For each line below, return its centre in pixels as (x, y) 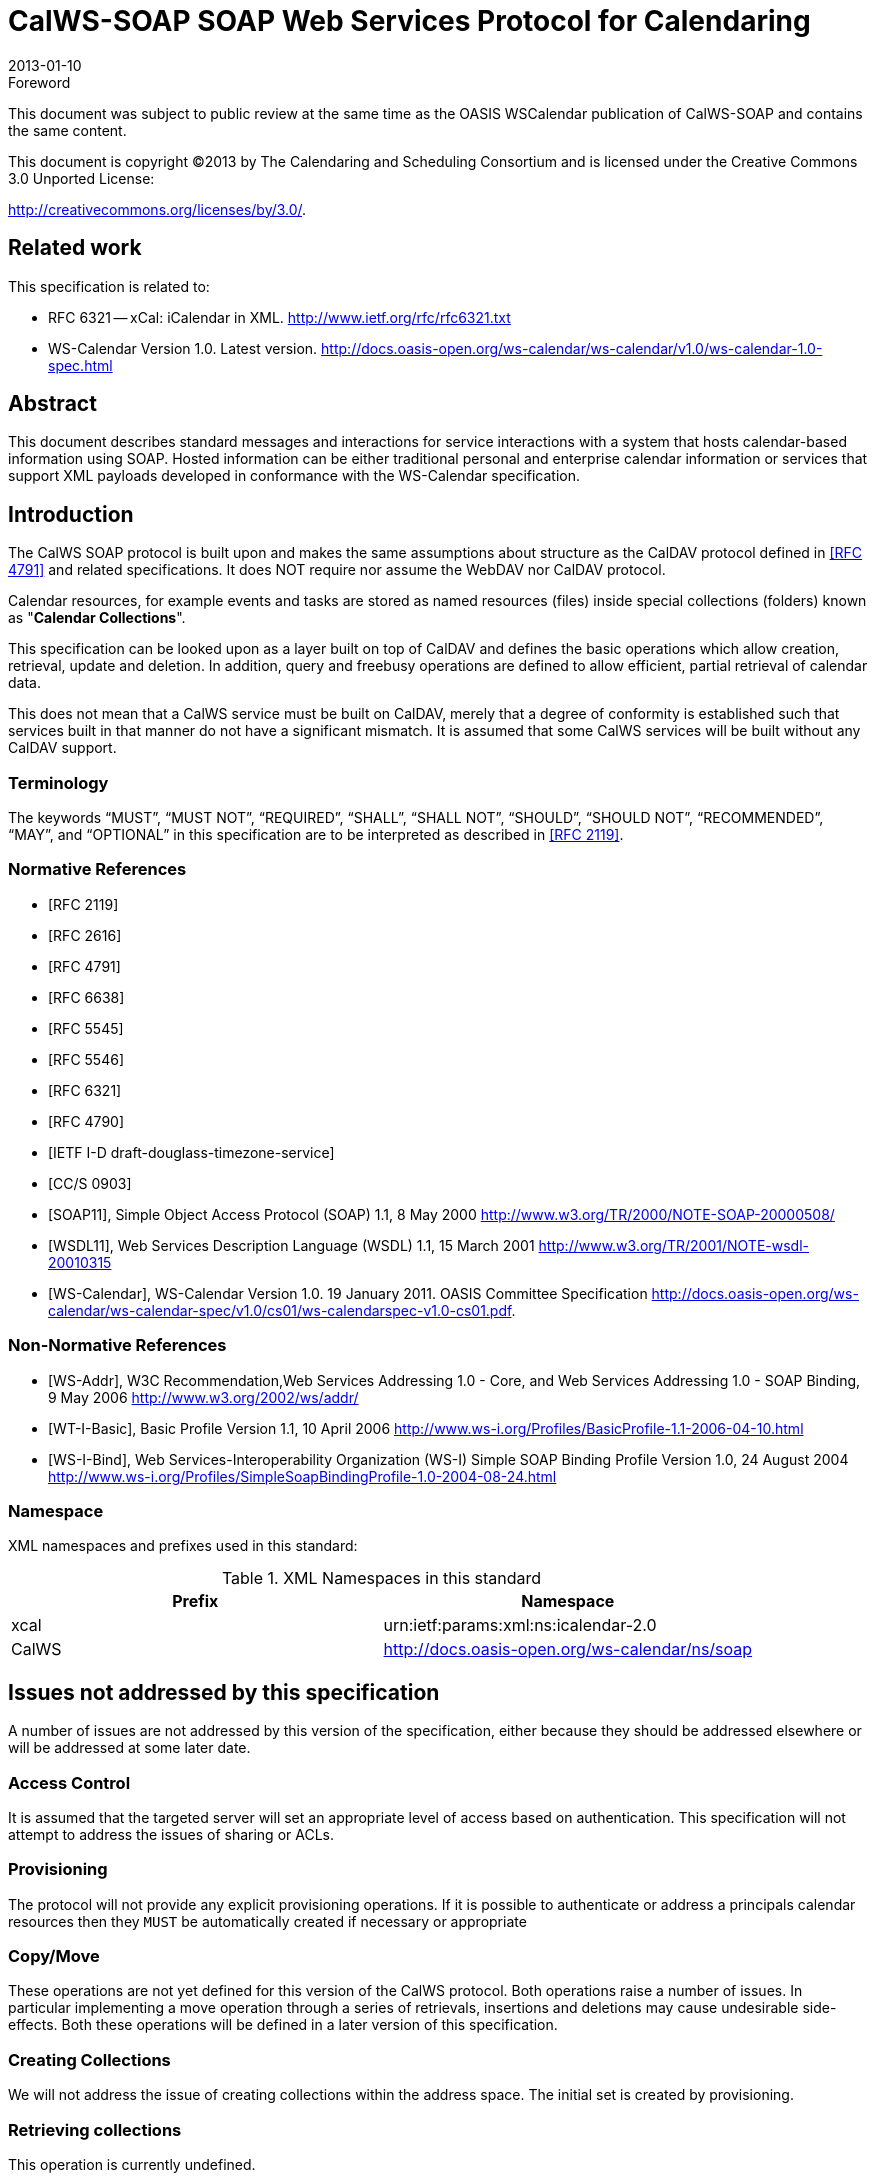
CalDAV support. (62, 748)
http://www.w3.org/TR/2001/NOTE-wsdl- (673, 1245)
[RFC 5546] (86, 1059)
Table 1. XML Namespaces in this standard (381, 1578)
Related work (75, 248)
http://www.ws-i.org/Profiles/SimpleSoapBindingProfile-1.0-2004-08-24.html (302, 1476)
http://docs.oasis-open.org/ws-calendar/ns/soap (568, 1649)
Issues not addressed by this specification (224, 1692)
